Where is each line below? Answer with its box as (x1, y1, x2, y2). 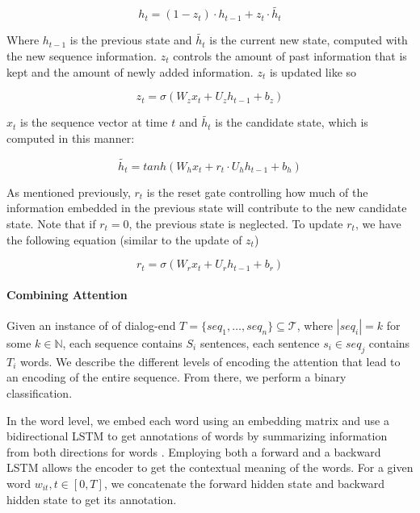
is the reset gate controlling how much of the (146, 183, 368, 200)
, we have (355, 215, 401, 232)
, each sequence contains (62, 335, 183, 352)
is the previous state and (69, 31, 192, 48)
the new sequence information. (6, 48, 157, 65)
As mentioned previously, (6, 183, 131, 200)
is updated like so (269, 63, 357, 80)
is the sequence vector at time (20, 114, 168, 131)
